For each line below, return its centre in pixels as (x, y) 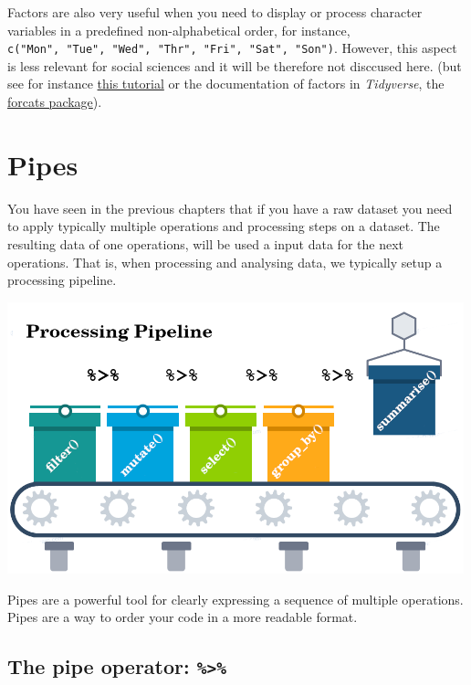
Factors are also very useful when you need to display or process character (215, 12)
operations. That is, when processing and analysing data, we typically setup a (225, 262)
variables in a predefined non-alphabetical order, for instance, (179, 30)
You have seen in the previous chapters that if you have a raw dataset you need (230, 208)
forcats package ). (55, 102)
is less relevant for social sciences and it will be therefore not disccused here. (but (235, 65)
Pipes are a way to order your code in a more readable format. (183, 617)
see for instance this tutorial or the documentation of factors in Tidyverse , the (226, 84)
